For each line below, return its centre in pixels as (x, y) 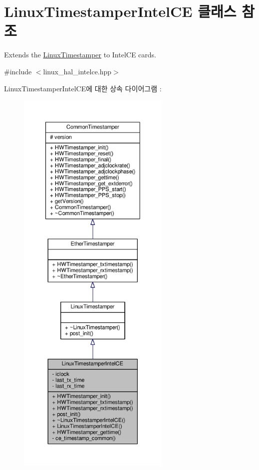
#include (18, 71)
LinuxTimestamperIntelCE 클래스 (120, 11)
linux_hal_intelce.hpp (77, 71)
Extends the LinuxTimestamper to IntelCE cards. (80, 55)
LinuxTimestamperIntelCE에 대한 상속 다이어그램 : (83, 88)
